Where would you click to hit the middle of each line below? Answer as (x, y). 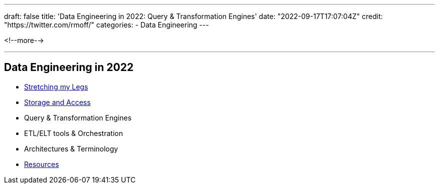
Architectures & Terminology (71, 148)
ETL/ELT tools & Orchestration (74, 133)
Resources (42, 164)
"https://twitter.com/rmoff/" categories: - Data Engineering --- (106, 25)
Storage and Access (57, 102)
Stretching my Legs (56, 86)
